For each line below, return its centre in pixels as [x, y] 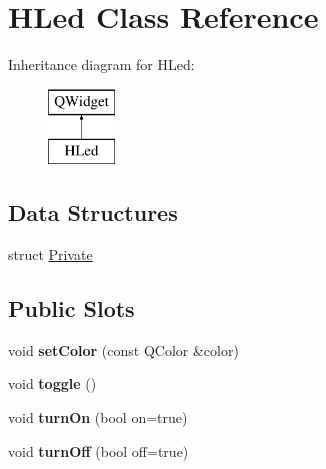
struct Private [50, 254]
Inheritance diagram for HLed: [101, 64]
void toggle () [52, 383]
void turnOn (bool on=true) [98, 417]
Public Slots [71, 308]
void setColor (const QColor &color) [123, 349]
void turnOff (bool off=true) [98, 450]
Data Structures [93, 212]
